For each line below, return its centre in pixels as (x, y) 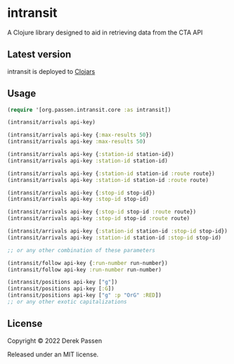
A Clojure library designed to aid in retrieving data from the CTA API (105, 32)
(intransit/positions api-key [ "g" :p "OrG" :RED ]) (84, 295)
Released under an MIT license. (53, 354)
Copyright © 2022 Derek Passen (55, 340)
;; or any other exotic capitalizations (67, 302)
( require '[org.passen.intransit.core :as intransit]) (89, 110)
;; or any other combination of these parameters (82, 250)
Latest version (39, 54)
